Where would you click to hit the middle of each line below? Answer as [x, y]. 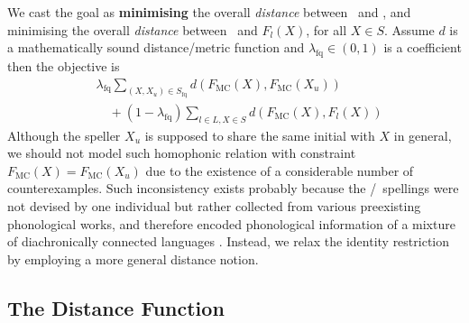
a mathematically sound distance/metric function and [156, 47]
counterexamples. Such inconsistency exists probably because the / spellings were [233, 188]
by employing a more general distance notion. [133, 258]
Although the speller [64, 135]
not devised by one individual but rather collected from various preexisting [214, 206]
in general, [423, 135]
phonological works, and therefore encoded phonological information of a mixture [231, 223]
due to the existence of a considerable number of [280, 170]
